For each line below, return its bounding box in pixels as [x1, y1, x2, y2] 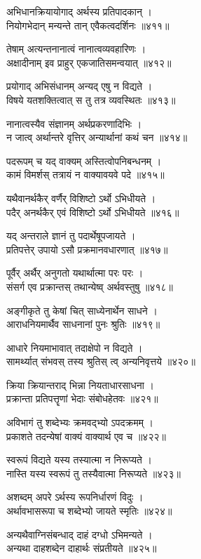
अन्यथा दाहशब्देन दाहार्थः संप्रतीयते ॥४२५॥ [6, 541, 157, 555]
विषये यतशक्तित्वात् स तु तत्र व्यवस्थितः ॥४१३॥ [6, 92, 176, 107]
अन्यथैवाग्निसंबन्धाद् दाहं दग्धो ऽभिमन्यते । [6, 527, 153, 541]
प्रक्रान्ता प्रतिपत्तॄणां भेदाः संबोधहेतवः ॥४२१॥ [6, 391, 158, 406]
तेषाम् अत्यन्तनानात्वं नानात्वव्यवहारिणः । [6, 41, 146, 56]
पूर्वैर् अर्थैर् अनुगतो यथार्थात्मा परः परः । [6, 265, 144, 280]
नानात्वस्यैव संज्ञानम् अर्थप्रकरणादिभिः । [6, 116, 142, 131]
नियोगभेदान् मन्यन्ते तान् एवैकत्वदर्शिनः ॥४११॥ [6, 18, 169, 32]
